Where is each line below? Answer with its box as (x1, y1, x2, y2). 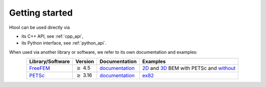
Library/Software (29, 58, 70, 65)
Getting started (9, 7, 73, 18)
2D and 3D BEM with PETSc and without (142, 65, 236, 72)
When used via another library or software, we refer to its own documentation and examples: (9, 49, 198, 55)
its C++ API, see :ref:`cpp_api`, (21, 33, 84, 39)
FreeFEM (29, 65, 50, 72)
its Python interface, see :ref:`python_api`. (21, 40, 107, 46)
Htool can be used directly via (9, 24, 70, 30)
